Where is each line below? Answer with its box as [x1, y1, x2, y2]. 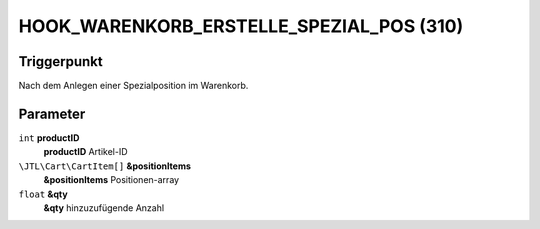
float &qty [18, 188, 69, 200]
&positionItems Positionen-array [43, 174, 180, 186]
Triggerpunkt [18, 53, 104, 70]
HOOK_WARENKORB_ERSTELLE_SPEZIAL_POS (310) [18, 15, 464, 37]
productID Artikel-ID [43, 146, 129, 158]
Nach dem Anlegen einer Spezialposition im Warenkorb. [18, 80, 249, 92]
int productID [18, 131, 80, 144]
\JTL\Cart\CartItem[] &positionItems [18, 160, 192, 172]
